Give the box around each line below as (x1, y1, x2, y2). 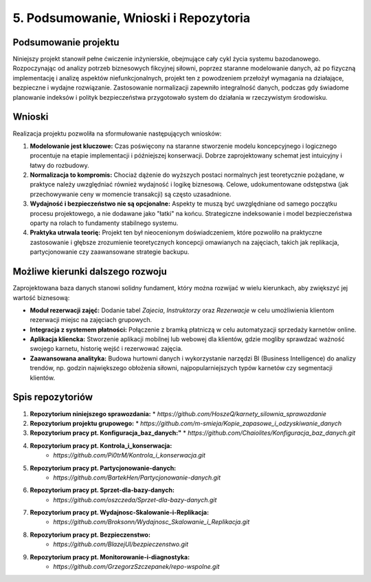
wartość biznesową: (12, 293, 70, 302)
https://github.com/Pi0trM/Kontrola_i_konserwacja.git (53, 451, 206, 460)
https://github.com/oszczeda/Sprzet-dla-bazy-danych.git (53, 495, 217, 504)
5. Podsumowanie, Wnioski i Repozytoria (12, 10, 251, 25)
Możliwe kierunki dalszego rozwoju (12, 266, 168, 278)
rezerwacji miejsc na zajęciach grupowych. (30, 316, 153, 324)
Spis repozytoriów (12, 391, 93, 403)
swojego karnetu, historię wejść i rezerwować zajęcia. (30, 345, 183, 353)
